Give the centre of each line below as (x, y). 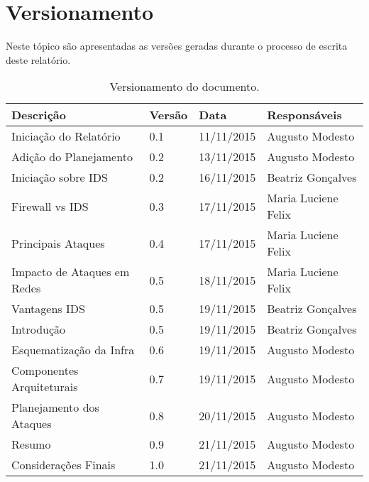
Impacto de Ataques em (71, 272)
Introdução (39, 329)
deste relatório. (38, 59)
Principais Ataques (58, 243)
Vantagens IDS (48, 309)
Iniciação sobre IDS (60, 177)
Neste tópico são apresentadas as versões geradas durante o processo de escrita (177, 46)
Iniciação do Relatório (66, 136)
